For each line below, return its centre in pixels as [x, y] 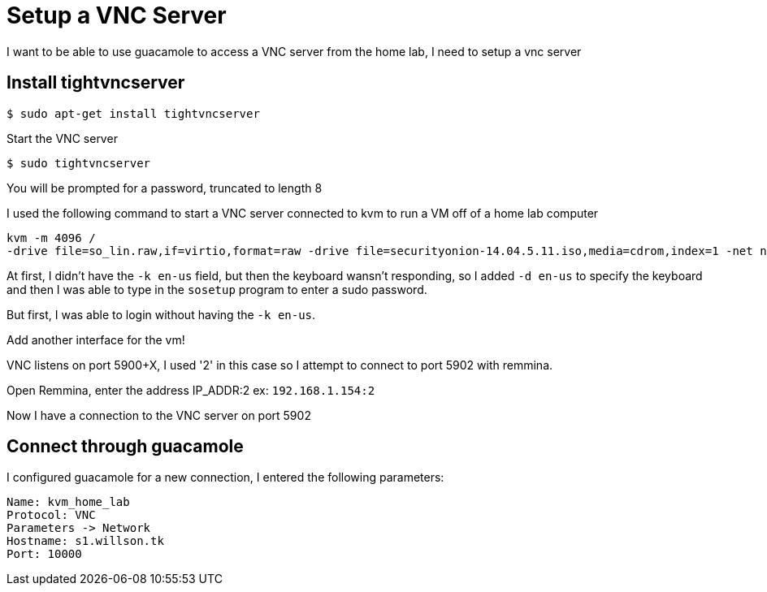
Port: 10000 [44, 554]
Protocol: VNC [51, 515]
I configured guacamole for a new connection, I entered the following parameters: [225, 477]
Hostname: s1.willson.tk [85, 541]
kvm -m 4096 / [51, 238]
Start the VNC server [62, 138]
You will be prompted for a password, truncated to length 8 [165, 188]
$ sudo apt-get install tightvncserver [133, 113]
